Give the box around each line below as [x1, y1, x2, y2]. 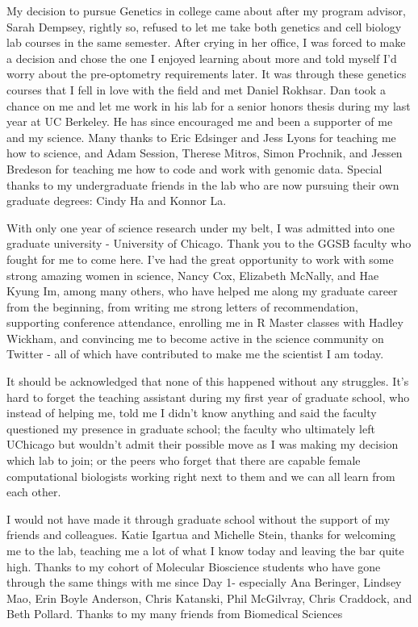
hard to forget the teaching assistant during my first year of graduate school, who [6, 388, 410, 405]
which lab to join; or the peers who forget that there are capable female [6, 452, 361, 469]
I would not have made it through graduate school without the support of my [6, 510, 391, 527]
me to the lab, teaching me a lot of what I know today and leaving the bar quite [6, 542, 404, 558]
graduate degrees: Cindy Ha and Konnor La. [6, 192, 227, 209]
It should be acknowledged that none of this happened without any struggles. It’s [6, 373, 409, 390]
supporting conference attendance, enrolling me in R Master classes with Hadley [6, 314, 403, 331]
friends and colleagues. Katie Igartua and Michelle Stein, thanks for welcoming [6, 526, 396, 543]
